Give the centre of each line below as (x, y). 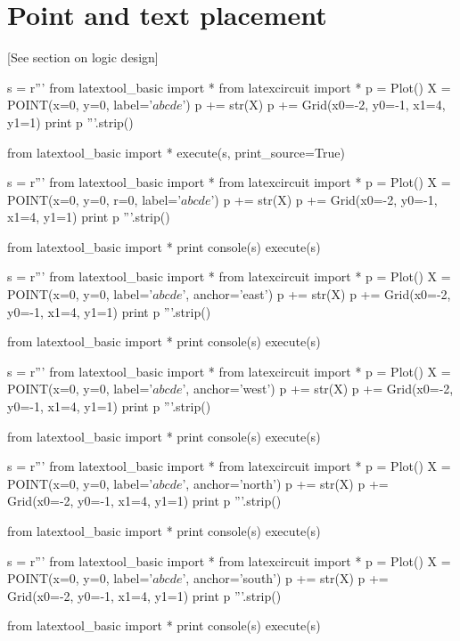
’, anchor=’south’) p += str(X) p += (285, 578)
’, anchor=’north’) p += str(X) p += (285, 483)
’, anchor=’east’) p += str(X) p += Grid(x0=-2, (316, 294)
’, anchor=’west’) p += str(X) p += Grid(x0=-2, (318, 389)
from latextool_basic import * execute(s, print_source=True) (176, 152)
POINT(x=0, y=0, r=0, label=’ (94, 199)
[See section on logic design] (83, 57)
